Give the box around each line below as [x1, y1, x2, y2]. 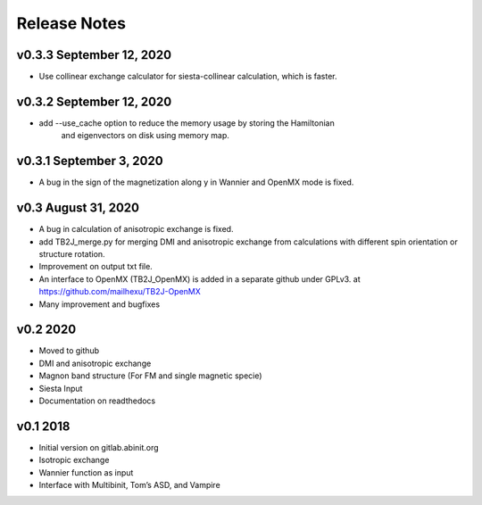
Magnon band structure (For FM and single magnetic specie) [38, 370, 262, 381]
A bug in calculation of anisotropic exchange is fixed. [38, 224, 234, 235]
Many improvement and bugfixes [38, 299, 161, 310]
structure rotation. [38, 248, 106, 259]
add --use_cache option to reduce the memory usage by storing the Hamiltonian [38, 117, 335, 128]
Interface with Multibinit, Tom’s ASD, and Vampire [38, 480, 220, 491]
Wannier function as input [38, 467, 134, 477]
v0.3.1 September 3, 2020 [16, 153, 164, 169]
